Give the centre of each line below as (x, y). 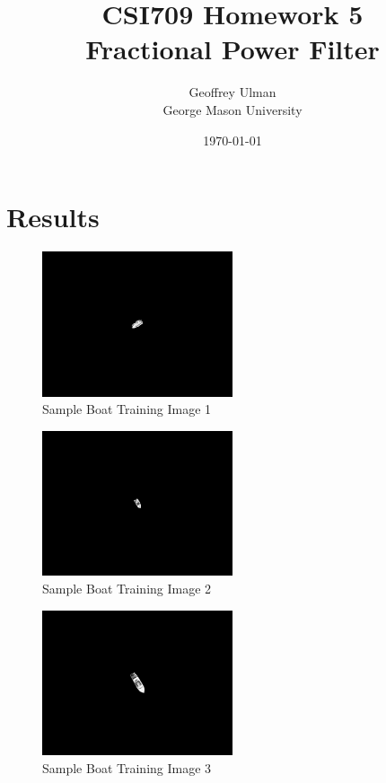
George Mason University (232, 109)
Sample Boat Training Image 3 (127, 767)
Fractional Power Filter (232, 49)
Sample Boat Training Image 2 (127, 588)
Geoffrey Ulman (232, 92)
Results (53, 217)
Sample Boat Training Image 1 (127, 409)
